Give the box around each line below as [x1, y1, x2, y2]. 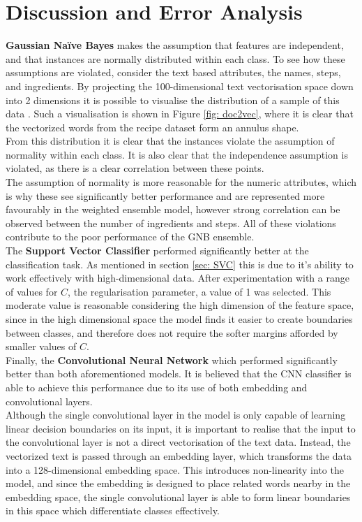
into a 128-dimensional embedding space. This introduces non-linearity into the [6, 462, 344, 477]
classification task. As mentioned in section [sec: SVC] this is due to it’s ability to [6, 256, 354, 271]
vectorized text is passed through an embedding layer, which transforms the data [6, 448, 352, 463]
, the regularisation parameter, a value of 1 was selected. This [68, 284, 331, 298]
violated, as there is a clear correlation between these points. [6, 161, 264, 175]
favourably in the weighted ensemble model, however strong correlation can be [6, 202, 340, 217]
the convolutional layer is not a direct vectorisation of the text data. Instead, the [6, 435, 351, 449]
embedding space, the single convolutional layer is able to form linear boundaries [6, 489, 351, 504]
